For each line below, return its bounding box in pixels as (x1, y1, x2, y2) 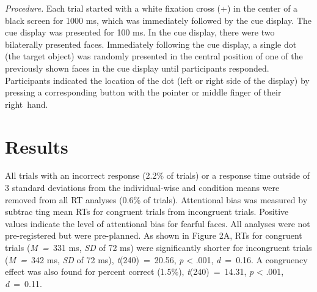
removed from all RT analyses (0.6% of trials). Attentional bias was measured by (5, 193, 308, 206)
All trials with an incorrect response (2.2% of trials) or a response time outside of (5, 169, 310, 182)
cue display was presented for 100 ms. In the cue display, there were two (5, 26, 275, 39)
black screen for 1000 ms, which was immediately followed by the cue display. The (5, 13, 312, 26)
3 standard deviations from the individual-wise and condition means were (5, 181, 280, 194)
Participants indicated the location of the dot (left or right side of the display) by (5, 73, 310, 86)
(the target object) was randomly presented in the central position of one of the (5, 50, 303, 62)
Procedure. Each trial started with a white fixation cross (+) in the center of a (5, 2, 298, 14)
